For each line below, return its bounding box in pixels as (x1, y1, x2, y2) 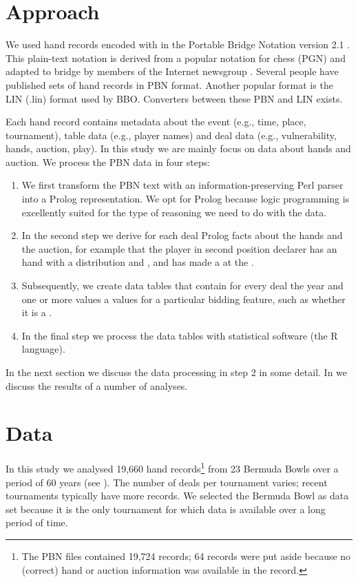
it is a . (21, 305, 52, 320)
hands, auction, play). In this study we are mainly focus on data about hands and (6, 141, 351, 156)
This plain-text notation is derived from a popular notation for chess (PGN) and (6, 50, 346, 65)
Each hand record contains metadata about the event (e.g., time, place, (6, 114, 306, 129)
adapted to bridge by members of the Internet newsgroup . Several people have (6, 64, 339, 79)
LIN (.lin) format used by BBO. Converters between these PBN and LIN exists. (6, 91, 343, 105)
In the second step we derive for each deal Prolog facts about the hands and (21, 228, 343, 242)
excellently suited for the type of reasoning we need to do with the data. (21, 205, 327, 219)
